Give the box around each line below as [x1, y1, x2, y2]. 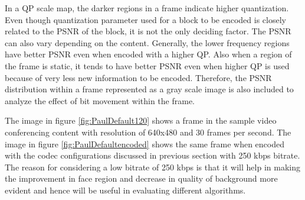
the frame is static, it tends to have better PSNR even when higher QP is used [5, 59, 290, 72]
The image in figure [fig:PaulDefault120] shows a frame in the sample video [5, 114, 277, 127]
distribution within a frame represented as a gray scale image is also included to [5, 83, 294, 95]
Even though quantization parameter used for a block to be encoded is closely [5, 13, 286, 25]
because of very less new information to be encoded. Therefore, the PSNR [5, 71, 272, 83]
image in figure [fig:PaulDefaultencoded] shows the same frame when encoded [5, 137, 284, 150]
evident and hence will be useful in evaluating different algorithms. [5, 183, 246, 196]
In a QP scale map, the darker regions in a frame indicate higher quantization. [5, 2, 289, 14]
